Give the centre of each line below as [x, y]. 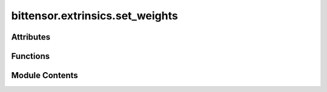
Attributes [31, 37]
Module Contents [45, 75]
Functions [31, 56]
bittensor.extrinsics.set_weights [94, 16]
